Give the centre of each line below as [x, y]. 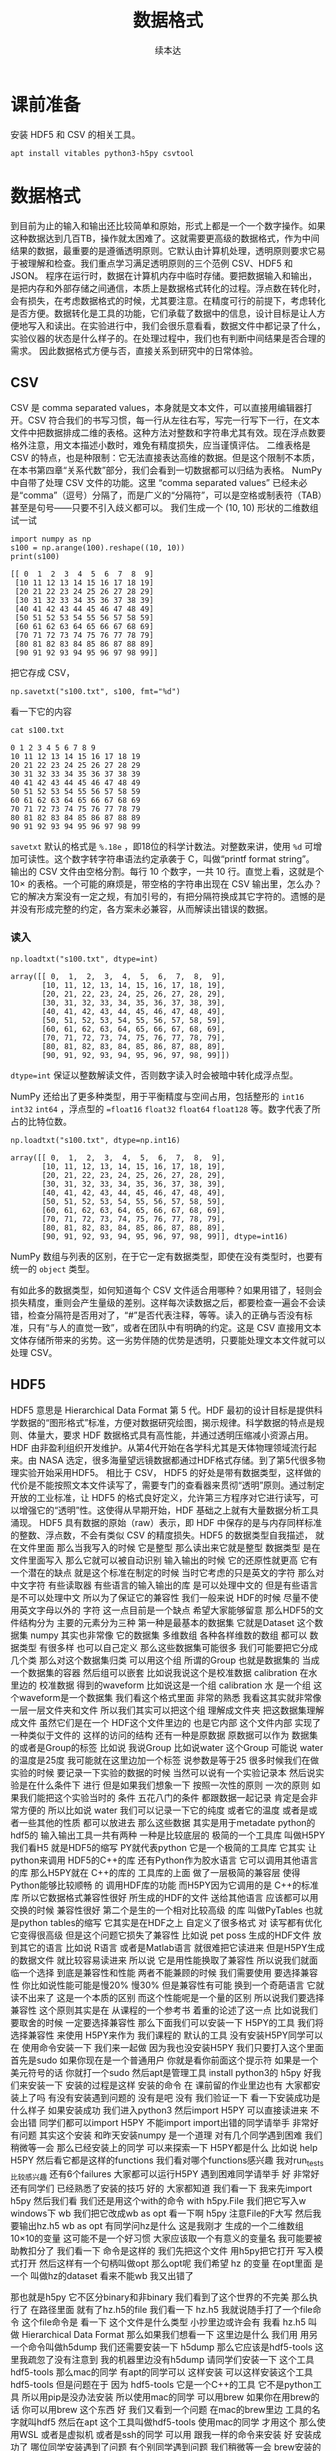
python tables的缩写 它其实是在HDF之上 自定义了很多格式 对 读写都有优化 [170, 1922]
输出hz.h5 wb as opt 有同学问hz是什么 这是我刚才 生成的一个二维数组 [161, 2226]
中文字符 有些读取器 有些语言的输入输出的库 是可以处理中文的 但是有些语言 [164, 1585]
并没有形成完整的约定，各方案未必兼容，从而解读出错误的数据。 [141, 909]
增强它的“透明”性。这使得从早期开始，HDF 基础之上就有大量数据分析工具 [169, 1510]
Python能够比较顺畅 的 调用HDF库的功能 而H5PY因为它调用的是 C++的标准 [164, 1885]
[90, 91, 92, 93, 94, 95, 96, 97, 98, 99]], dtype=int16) [164, 1236]
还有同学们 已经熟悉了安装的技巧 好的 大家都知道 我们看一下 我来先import [161, 2188]
